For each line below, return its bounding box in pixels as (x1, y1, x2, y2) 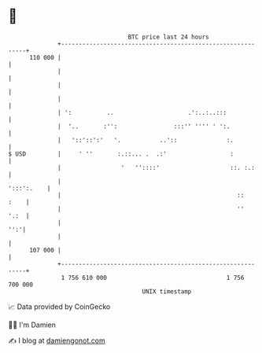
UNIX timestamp (142, 287, 192, 296)
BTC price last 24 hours (127, 33, 210, 41)
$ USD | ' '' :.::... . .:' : (8, 149, 234, 158)
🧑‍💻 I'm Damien (8, 320, 57, 329)
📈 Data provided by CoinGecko (8, 302, 111, 311)
